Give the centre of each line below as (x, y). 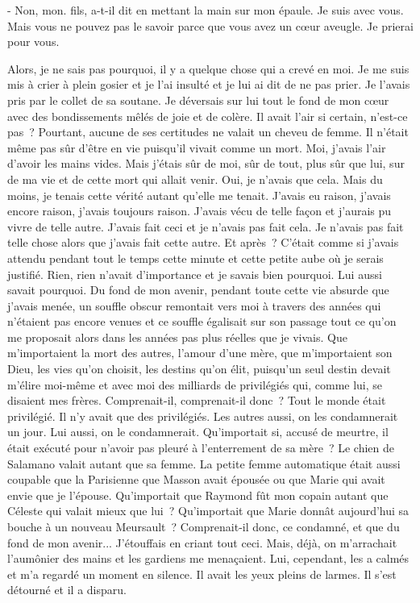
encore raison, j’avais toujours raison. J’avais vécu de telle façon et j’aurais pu (200, 211)
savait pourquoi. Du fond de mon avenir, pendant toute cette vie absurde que (198, 290)
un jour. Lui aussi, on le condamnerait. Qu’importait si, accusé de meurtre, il (198, 432)
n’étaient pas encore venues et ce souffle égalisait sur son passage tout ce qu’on (202, 321)
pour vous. (33, 42)
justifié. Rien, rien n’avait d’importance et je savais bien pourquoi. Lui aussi (195, 274)
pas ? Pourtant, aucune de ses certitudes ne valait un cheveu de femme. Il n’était (208, 132)
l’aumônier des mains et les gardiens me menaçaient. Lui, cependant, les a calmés (208, 558)
